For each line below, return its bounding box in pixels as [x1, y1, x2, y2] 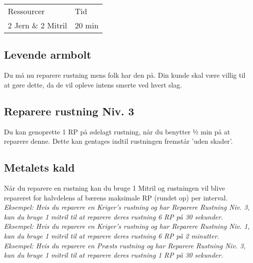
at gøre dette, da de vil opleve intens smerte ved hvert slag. [4, 79, 182, 89]
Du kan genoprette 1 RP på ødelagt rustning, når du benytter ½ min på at [4, 126, 230, 136]
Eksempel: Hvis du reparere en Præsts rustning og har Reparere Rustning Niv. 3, [4, 240, 246, 250]
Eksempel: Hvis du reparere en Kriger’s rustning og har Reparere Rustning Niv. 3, [4, 202, 250, 212]
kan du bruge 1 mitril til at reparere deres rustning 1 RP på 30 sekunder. [4, 250, 223, 260]
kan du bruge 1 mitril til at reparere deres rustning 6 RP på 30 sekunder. [4, 211, 223, 221]
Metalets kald [4, 160, 75, 175]
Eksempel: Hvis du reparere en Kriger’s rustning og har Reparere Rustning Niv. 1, [4, 221, 250, 231]
